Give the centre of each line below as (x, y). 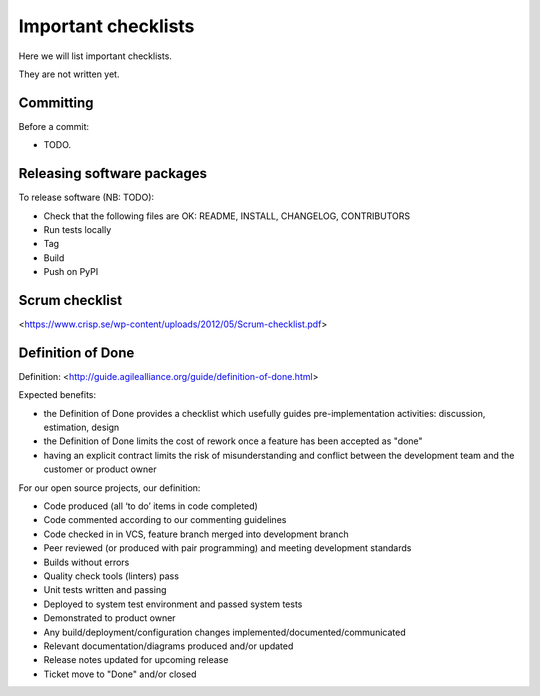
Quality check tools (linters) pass (111, 576)
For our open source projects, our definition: (109, 487)
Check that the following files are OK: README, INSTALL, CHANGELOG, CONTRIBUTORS (227, 216)
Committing (56, 102)
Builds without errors (86, 562)
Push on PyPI (71, 272)
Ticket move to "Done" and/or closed (120, 674)
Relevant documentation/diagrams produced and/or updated (168, 646)
